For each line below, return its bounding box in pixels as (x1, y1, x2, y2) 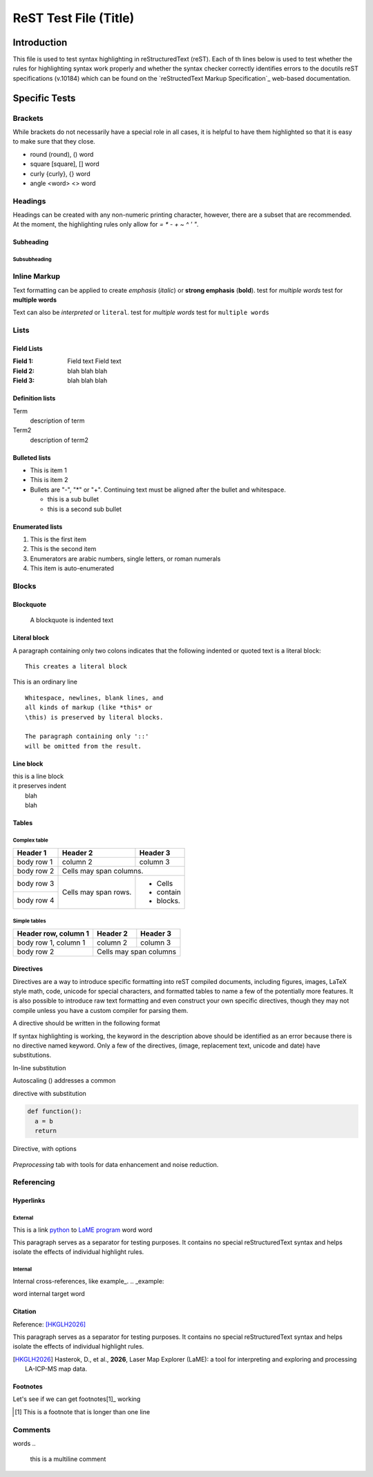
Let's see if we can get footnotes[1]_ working (12, 1395, 141, 1403)
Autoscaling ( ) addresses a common (12, 1077, 116, 1085)
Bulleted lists (12, 453, 51, 462)
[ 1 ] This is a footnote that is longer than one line (15, 1407, 151, 1416)
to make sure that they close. (12, 137, 96, 146)
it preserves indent (12, 782, 67, 790)
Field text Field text (67, 357, 122, 365)
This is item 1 (30, 466, 67, 474)
